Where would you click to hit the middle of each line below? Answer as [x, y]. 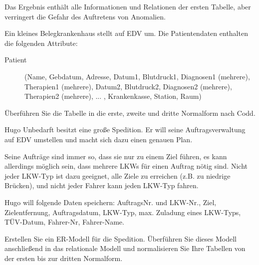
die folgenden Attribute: [41, 43]
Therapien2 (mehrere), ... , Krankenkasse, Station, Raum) [113, 96]
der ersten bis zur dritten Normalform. [64, 258]
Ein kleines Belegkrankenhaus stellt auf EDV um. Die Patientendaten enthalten [126, 33]
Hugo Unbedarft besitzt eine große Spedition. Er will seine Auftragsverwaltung [125, 130]
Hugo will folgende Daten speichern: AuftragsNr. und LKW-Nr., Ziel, [111, 202]
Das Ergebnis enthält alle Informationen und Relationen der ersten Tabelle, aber [128, 6]
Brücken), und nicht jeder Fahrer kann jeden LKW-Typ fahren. [102, 185]
